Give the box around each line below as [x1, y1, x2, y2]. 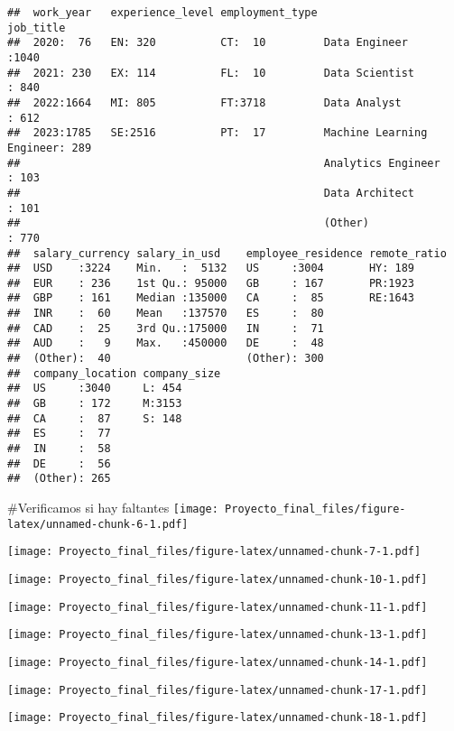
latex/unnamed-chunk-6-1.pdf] [7, 517, 189, 531]
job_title [7, 21, 66, 34]
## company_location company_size [7, 366, 221, 380]
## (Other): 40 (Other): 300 [7, 352, 324, 365]
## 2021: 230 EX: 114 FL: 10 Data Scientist [7, 66, 415, 79]
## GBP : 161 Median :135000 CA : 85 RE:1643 [7, 291, 415, 305]
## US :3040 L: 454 [7, 382, 182, 395]
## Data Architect [7, 186, 415, 199]
